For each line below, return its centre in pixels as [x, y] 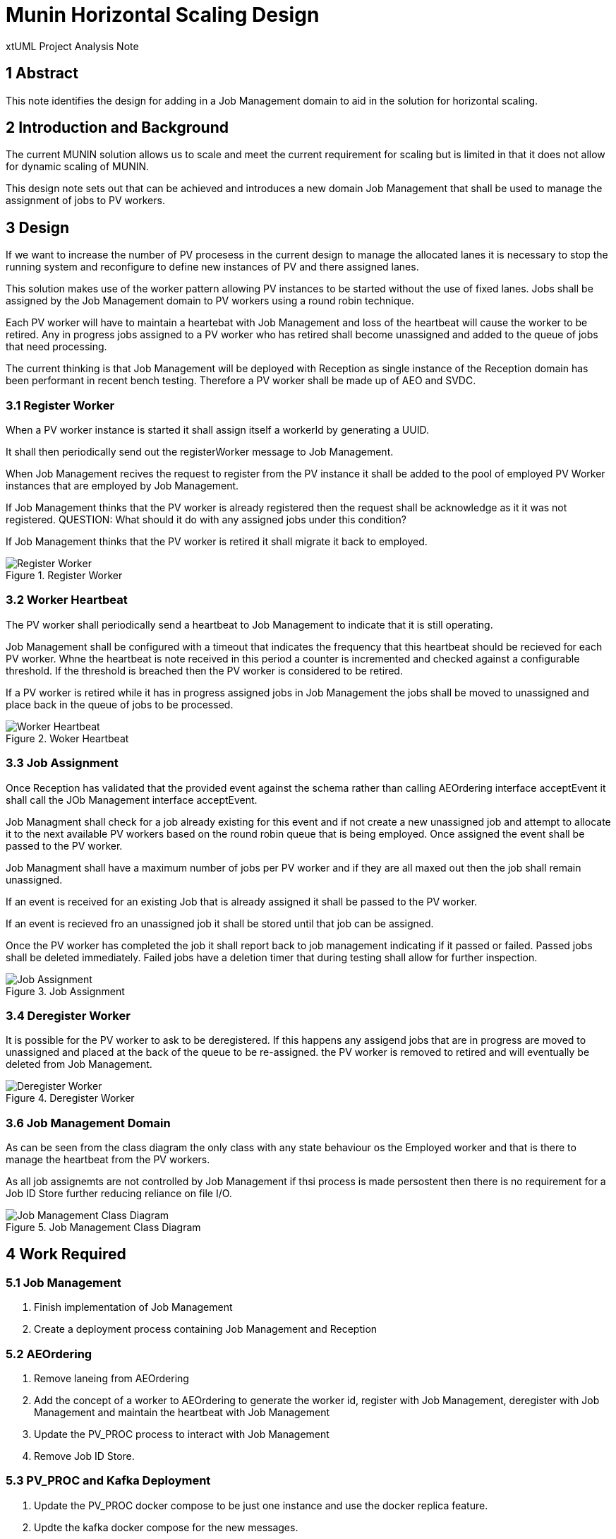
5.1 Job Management [64, 1282]
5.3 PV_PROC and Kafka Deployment [108, 1481]
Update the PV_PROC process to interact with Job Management [182, 1434]
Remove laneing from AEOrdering [111, 1378]
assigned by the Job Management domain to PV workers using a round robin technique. [210, 301]
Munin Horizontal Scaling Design [163, 15]
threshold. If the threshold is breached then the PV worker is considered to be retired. [204, 670]
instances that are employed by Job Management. [122, 486]
